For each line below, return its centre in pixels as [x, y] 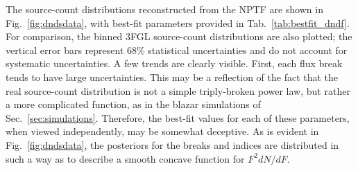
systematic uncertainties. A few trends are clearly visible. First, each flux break [174, 63]
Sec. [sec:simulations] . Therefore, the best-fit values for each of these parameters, [178, 117]
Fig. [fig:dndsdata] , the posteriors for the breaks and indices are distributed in [172, 144]
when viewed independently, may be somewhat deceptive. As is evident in [162, 131]
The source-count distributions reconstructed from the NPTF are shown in [164, 9]
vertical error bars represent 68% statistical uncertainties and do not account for [177, 49]
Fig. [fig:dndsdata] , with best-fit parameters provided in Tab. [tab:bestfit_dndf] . [178, 22]
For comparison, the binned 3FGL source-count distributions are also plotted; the [179, 36]
